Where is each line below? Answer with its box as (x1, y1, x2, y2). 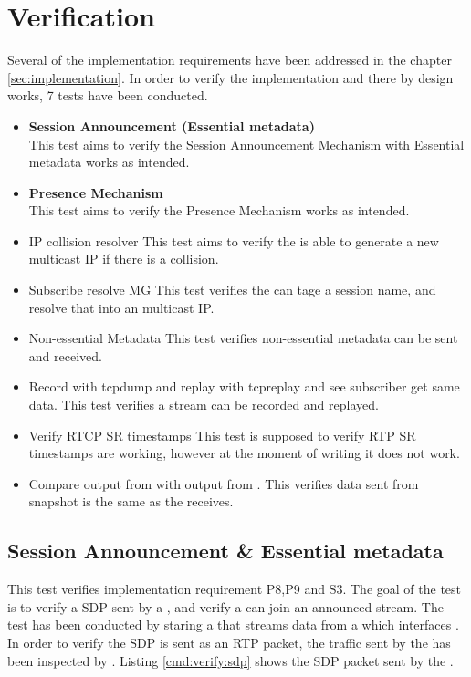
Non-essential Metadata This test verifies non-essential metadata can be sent (28, 328, 458, 348)
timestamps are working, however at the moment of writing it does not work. (28, 443, 460, 463)
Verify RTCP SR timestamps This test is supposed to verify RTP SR (28, 425, 416, 444)
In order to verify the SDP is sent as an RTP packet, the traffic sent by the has (7, 632, 451, 651)
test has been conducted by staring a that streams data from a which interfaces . (7, 615, 459, 634)
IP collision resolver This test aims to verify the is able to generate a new (28, 231, 439, 250)
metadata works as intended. (28, 152, 190, 172)
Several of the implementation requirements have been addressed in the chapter (7, 50, 452, 69)
